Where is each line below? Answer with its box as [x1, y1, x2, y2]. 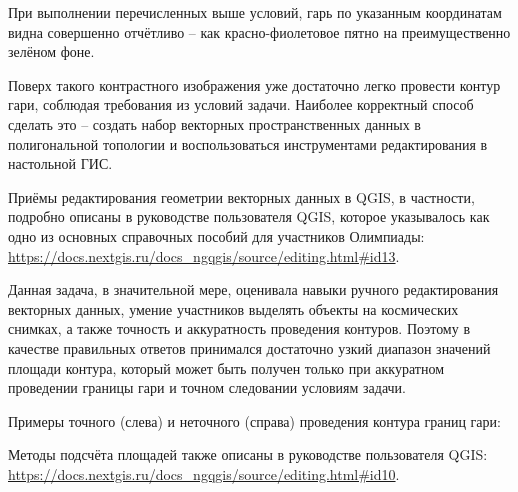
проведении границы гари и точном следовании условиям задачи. [8, 377, 406, 398]
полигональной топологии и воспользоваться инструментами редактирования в [8, 133, 488, 154]
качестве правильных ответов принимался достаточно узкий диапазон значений [8, 337, 491, 358]
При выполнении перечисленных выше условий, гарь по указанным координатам [8, 2, 502, 22]
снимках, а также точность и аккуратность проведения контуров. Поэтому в [8, 318, 470, 339]
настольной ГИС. [8, 153, 113, 174]
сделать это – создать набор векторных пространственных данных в [8, 113, 421, 134]
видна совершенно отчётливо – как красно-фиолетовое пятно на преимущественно [8, 21, 511, 42]
